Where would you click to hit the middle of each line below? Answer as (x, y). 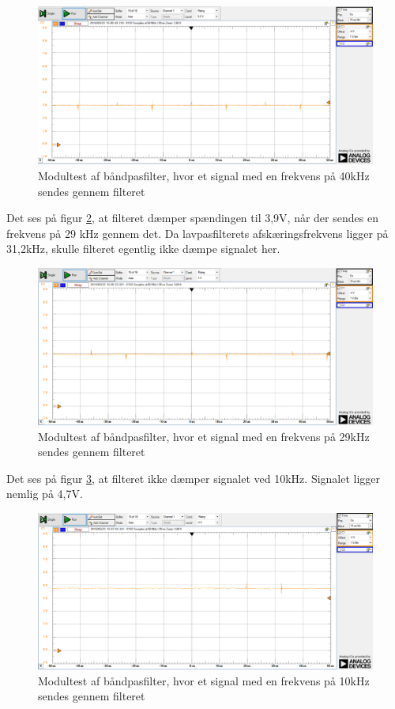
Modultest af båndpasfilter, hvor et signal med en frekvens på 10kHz (204, 680)
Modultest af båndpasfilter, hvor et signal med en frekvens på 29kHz (204, 436)
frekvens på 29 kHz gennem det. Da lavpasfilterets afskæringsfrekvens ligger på (197, 233)
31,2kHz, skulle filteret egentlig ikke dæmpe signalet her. (143, 249)
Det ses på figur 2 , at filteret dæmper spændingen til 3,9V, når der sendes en (192, 218)
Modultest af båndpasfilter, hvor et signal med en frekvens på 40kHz (204, 175)
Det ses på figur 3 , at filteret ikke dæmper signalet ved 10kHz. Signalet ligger (194, 478)
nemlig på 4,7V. (45, 494)
